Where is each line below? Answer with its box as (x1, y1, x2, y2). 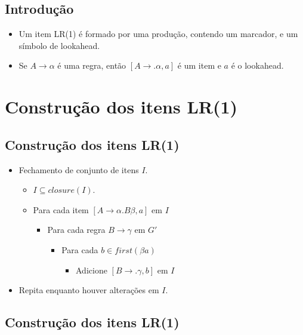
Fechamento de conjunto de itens (18, 163, 139, 176)
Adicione (75, 263, 107, 276)
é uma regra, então (57, 59, 126, 72)
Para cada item (33, 203, 89, 216)
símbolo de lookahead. (18, 39, 100, 51)
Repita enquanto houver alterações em (18, 284, 159, 296)
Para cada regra (47, 223, 106, 236)
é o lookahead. (231, 59, 284, 72)
